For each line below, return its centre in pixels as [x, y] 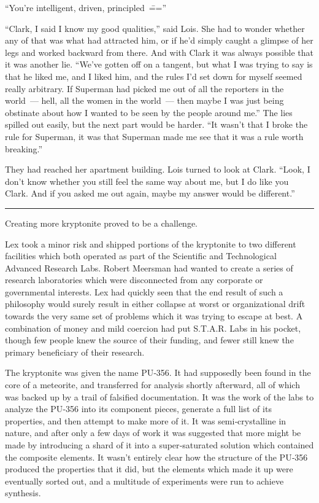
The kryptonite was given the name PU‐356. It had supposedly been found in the [158, 372]
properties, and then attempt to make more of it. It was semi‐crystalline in [146, 420]
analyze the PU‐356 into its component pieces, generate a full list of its [138, 409]
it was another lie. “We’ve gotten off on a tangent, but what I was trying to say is [159, 64]
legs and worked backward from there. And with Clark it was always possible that [159, 52]
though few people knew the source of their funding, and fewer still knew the [149, 340]
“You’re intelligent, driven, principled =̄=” [86, 7]
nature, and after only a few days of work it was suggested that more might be [153, 433]
